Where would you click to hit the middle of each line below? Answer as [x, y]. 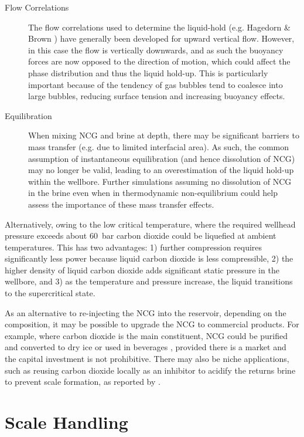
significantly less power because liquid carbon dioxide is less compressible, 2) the [149, 258]
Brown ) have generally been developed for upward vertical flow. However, [161, 38]
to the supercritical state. [50, 293]
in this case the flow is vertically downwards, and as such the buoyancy [156, 50]
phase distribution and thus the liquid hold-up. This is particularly [148, 72]
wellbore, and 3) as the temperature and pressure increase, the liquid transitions [149, 281]
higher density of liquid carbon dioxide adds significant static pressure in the [142, 270]
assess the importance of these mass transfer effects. [121, 204]
